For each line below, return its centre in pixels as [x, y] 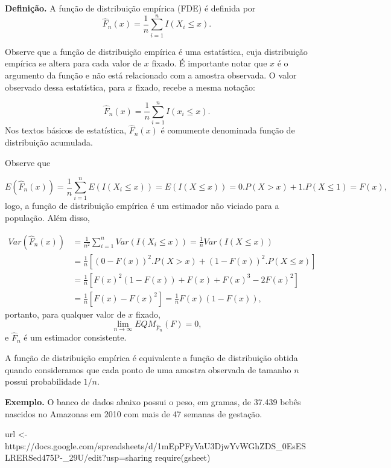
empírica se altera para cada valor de [73, 63]
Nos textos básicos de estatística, [66, 130]
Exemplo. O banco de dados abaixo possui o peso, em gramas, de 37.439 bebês [153, 402]
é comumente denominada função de [228, 130]
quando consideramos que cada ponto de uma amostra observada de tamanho [148, 369]
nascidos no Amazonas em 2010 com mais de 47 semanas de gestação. [134, 413]
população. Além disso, [47, 217]
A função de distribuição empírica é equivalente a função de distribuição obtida [151, 358]
